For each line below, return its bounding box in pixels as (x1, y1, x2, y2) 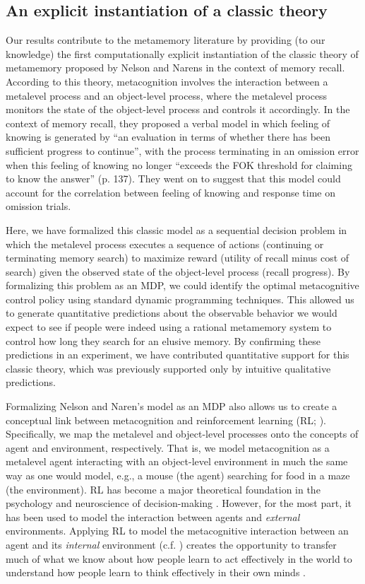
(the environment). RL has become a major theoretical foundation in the (6, 481, 321, 496)
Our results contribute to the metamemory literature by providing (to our (6, 33, 325, 47)
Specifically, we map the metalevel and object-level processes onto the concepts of (6, 426, 359, 441)
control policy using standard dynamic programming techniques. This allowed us (6, 291, 354, 306)
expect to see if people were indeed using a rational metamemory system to (6, 320, 332, 334)
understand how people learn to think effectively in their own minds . (6, 565, 306, 580)
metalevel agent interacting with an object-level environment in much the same (6, 454, 348, 469)
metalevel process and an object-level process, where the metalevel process (6, 88, 328, 103)
